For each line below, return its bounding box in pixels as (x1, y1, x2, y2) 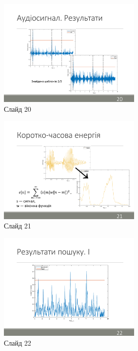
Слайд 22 (4, 337, 31, 348)
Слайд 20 (4, 103, 31, 114)
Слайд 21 (4, 221, 31, 231)
